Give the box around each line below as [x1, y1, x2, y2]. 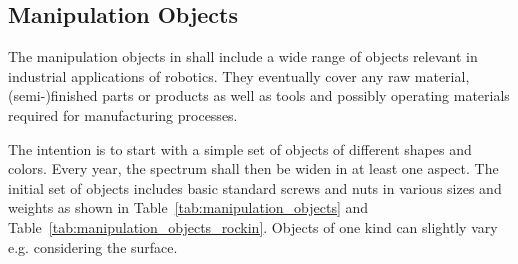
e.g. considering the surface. [8, 236, 178, 257]
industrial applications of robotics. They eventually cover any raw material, [8, 65, 470, 86]
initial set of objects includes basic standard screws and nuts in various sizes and [8, 177, 502, 198]
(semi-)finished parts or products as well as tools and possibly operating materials [8, 85, 510, 106]
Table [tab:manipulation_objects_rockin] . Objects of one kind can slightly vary [8, 216, 498, 237]
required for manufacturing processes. [8, 104, 238, 125]
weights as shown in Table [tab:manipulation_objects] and [8, 197, 369, 218]
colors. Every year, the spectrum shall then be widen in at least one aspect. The [8, 158, 499, 179]
